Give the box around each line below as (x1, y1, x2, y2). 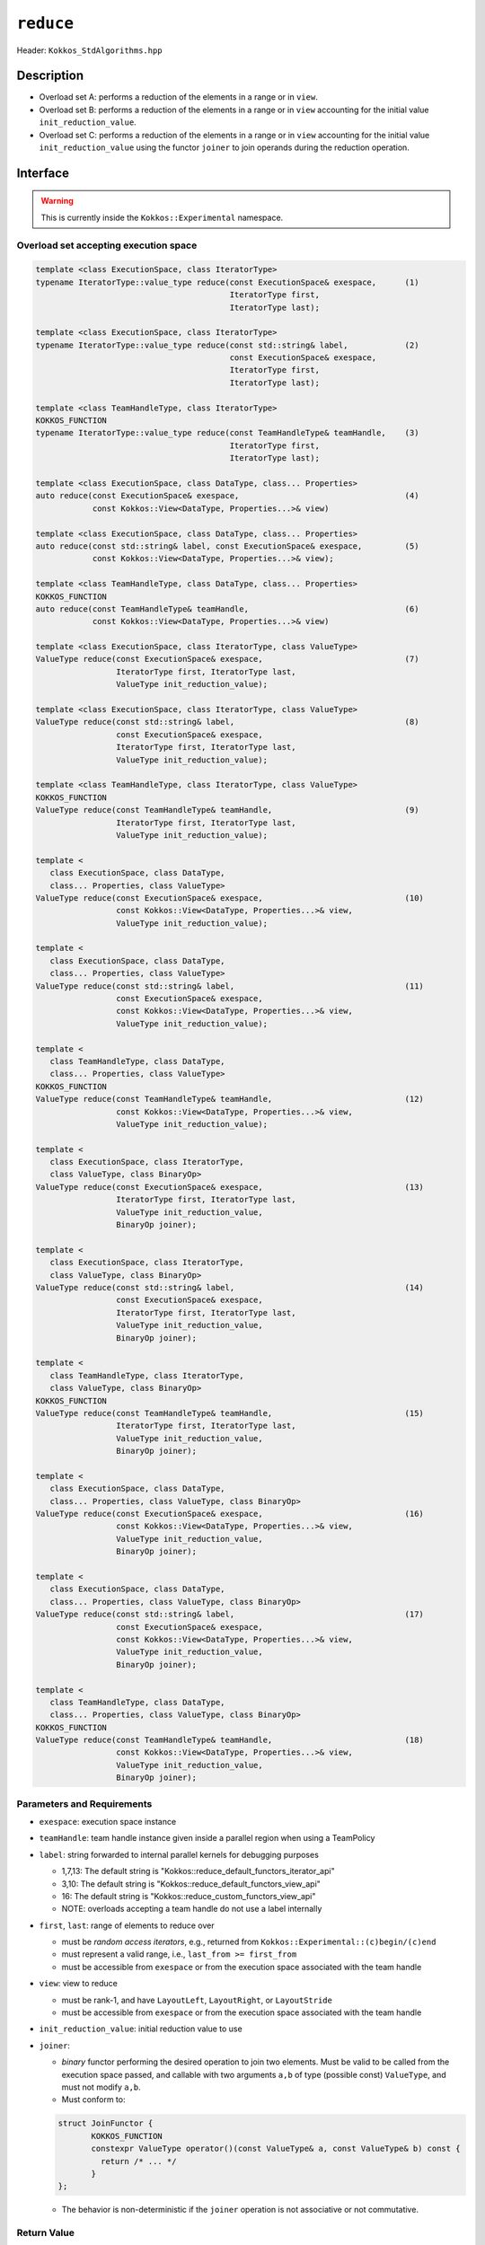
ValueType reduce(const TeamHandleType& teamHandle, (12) (35, 1094, 424, 1105)
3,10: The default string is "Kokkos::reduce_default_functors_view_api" (61, 1878, 321, 1889)
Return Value (16, 2227, 75, 2240)
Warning (40, 196, 74, 207)
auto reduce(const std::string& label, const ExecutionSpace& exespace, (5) (35, 541, 419, 551)
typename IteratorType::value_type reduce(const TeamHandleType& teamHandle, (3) (35, 427, 419, 438)
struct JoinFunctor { (57, 2118, 154, 2128)
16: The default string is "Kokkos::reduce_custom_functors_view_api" (61, 1890, 316, 1901)
